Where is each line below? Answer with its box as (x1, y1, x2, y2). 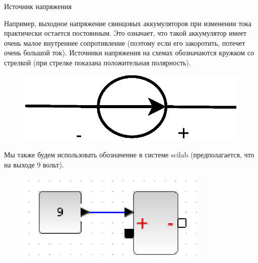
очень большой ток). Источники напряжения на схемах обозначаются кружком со (4, 47, 254, 58)
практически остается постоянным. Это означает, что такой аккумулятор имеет (4, 28, 247, 38)
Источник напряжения (4, 1, 72, 11)
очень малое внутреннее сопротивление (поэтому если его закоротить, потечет (4, 37, 245, 48)
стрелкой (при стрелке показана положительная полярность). (4, 57, 191, 67)
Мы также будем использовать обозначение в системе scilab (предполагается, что (4, 149, 254, 160)
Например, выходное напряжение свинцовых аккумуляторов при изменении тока (4, 18, 251, 28)
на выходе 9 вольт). (4, 159, 64, 169)
